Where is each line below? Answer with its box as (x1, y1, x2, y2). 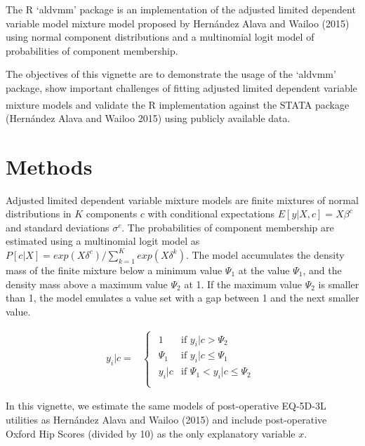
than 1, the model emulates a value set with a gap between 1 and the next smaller (6, 290, 359, 305)
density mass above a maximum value (6, 276, 168, 291)
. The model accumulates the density (185, 247, 345, 262)
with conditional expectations (147, 206, 275, 221)
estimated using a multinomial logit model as (6, 234, 200, 248)
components (86, 206, 138, 221)
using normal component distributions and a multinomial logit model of (6, 29, 314, 44)
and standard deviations (6, 219, 109, 234)
